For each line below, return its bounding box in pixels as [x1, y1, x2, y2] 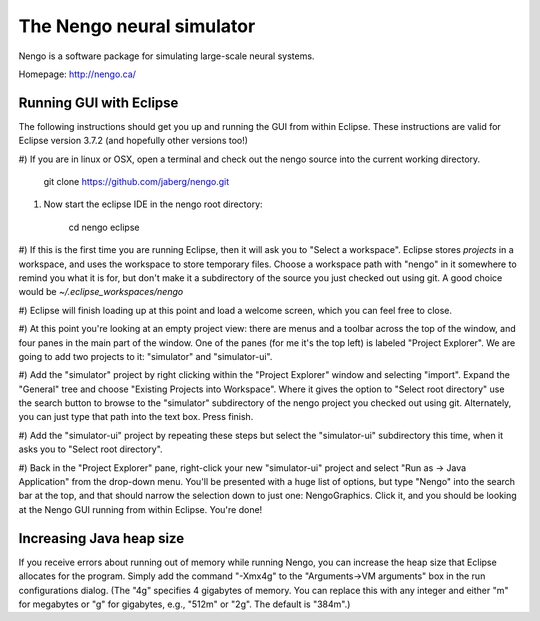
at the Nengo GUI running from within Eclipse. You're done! [18, 503, 263, 515]
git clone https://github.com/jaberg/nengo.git [43, 176, 230, 188]
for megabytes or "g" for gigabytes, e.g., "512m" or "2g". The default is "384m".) [18, 598, 351, 610]
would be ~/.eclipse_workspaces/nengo [18, 286, 184, 298]
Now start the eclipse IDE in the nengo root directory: [43, 198, 264, 210]
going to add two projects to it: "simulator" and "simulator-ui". [18, 350, 273, 362]
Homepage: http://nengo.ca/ [18, 68, 137, 80]
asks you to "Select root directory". [18, 443, 164, 455]
